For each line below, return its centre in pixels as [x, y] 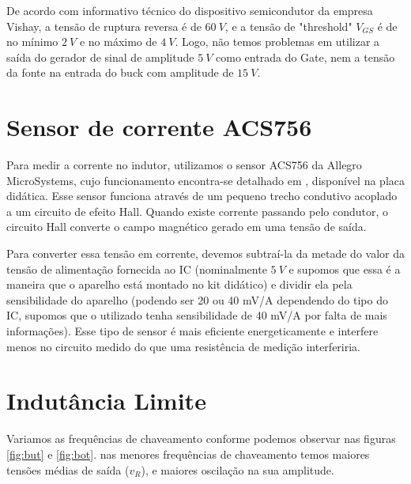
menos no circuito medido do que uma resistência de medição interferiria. [184, 346]
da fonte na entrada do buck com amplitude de [120, 72]
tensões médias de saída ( [68, 469]
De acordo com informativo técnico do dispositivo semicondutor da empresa [190, 10]
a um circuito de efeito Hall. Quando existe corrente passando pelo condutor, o [197, 211]
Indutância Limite [106, 401]
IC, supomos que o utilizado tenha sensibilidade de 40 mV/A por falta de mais [197, 315]
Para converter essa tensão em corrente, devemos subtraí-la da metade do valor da [205, 253]
